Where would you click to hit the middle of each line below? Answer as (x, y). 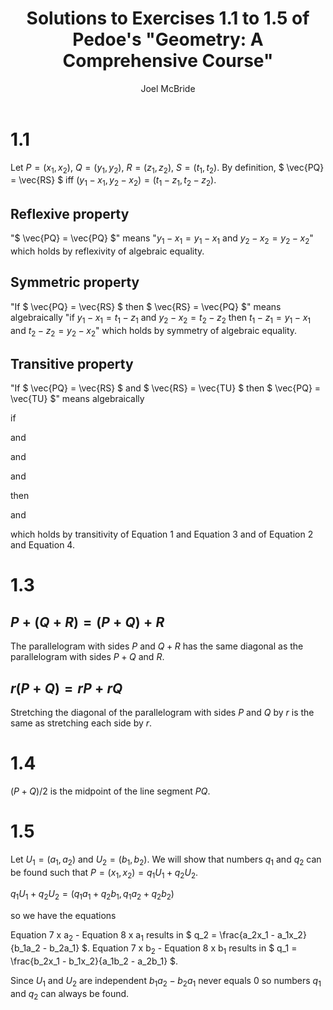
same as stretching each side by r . (81, 723)
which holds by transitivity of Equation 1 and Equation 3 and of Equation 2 (162, 534)
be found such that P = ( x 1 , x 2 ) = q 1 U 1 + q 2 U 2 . (104, 873)
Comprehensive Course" (168, 61)
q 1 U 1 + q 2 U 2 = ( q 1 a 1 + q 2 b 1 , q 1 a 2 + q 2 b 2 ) (92, 895)
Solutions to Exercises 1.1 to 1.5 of (168, 18)
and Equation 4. (42, 545)
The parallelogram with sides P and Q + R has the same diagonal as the (157, 646)
